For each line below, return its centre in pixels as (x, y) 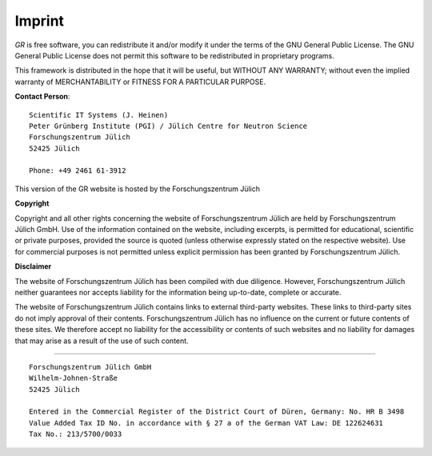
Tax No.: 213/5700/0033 (76, 434)
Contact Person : (42, 97)
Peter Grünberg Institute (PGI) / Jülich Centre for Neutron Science (168, 126)
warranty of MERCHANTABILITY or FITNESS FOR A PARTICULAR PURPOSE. (140, 82)
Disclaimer (33, 266)
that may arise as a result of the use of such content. (102, 341)
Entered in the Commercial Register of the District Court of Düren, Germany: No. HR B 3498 (217, 412)
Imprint (39, 21)
